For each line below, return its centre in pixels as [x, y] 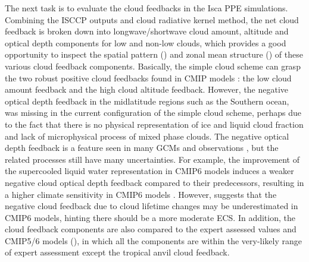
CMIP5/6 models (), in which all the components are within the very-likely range [154, 240]
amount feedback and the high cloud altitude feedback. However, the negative [147, 89]
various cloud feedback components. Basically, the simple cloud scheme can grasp [153, 66]
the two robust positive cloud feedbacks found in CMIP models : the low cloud [148, 78]
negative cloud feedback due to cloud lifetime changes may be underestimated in [152, 206]
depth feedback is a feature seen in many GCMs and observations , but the [142, 148]
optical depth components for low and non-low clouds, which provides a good [146, 42]
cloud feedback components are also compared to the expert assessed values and [151, 229]
